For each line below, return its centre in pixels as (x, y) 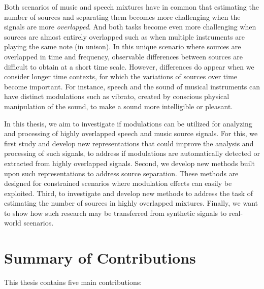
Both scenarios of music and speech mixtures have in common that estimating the (131, 7)
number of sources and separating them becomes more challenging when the (122, 17)
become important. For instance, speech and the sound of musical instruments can (132, 86)
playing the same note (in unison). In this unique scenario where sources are (123, 46)
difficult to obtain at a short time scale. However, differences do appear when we (129, 66)
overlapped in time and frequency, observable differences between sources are (123, 56)
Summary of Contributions (100, 258)
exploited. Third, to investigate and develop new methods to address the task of (129, 193)
